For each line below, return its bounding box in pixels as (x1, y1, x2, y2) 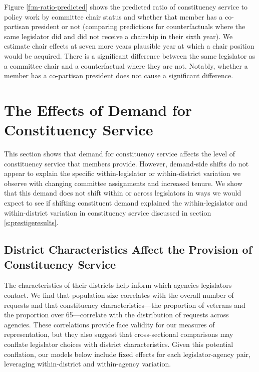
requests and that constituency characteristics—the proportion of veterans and (4, 299, 245, 310)
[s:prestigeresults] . (4, 217, 59, 228)
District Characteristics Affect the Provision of (4, 242, 252, 257)
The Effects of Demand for (4, 99, 192, 120)
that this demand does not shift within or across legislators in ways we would (4, 188, 241, 198)
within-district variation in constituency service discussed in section (4, 207, 211, 218)
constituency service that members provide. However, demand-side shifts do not (4, 158, 249, 168)
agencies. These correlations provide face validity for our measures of (4, 319, 215, 329)
